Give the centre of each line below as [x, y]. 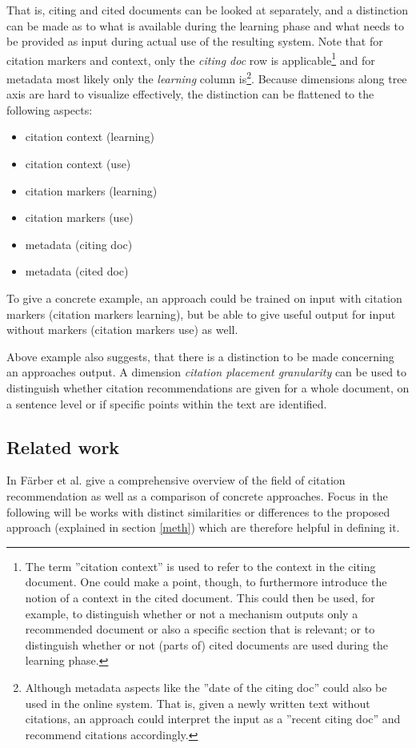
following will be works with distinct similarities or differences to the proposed [198, 511]
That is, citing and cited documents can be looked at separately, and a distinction [208, 10]
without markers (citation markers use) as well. [122, 330]
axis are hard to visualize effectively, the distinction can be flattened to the [190, 94]
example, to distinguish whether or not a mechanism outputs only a [192, 613]
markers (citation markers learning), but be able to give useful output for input [201, 314]
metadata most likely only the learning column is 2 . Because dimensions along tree [207, 77]
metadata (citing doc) [79, 244]
